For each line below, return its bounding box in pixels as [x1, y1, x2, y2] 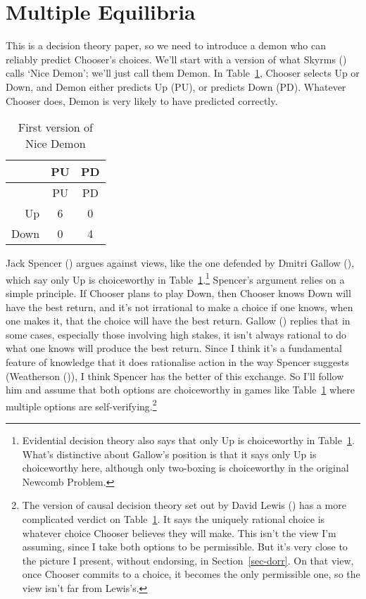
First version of [18, 119, 93, 136]
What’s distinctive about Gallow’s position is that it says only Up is [22, 446, 317, 461]
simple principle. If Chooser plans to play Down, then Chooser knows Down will [6, 285, 351, 300]
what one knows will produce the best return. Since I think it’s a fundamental [6, 341, 342, 355]
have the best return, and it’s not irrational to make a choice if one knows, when [6, 299, 353, 314]
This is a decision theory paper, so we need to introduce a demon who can [6, 38, 326, 53]
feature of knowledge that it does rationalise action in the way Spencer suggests [6, 354, 349, 369]
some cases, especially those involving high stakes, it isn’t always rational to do [6, 327, 347, 341]
